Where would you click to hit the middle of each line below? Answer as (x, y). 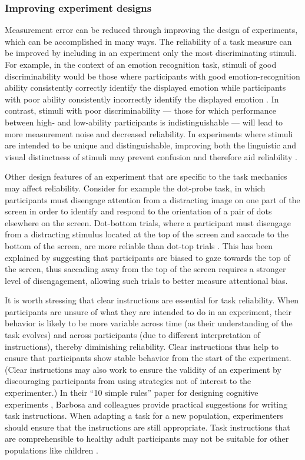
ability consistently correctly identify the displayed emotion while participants (145, 87)
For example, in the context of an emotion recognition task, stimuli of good (141, 64)
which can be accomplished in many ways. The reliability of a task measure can (148, 41)
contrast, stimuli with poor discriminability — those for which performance (141, 110)
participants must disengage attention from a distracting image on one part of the (152, 199)
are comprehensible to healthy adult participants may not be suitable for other (147, 439)
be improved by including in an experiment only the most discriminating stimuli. (151, 53)
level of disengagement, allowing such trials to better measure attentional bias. (146, 280)
